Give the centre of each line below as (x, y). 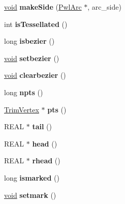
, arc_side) (104, 7)
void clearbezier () (35, 75)
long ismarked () (32, 177)
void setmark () (30, 195)
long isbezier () (29, 41)
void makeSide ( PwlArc (43, 7)
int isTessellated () (36, 24)
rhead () (46, 161)
